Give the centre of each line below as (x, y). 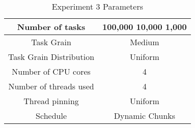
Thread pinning (51, 101)
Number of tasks (51, 27)
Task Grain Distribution (51, 57)
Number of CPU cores (51, 71)
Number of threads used (51, 86)
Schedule (51, 116)
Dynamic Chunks (145, 116)
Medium (145, 42)
